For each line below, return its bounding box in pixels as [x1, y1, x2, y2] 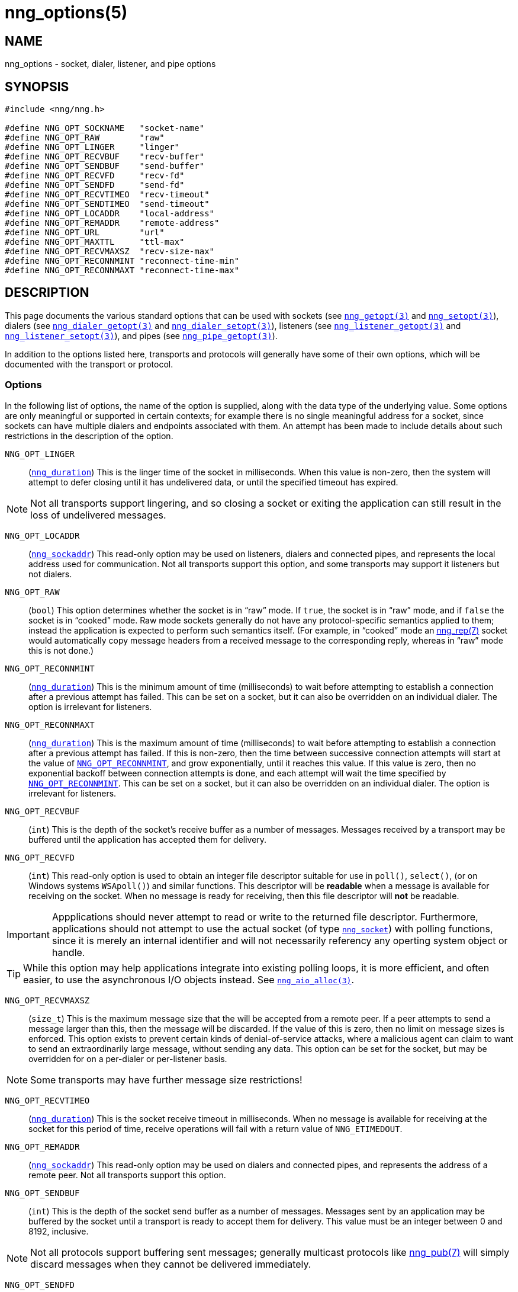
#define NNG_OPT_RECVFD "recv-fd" [5, 171, 185, 181]
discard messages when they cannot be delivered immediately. [30, 1258, 311, 1270]
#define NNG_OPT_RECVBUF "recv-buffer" [5, 152, 205, 162]
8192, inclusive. [28, 1226, 89, 1236]
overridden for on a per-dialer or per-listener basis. [28, 1053, 227, 1064]
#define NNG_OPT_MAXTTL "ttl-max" [5, 237, 185, 247]
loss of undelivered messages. [30, 509, 166, 521]
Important [7, 928, 50, 941]
